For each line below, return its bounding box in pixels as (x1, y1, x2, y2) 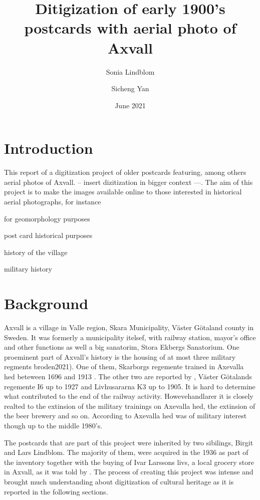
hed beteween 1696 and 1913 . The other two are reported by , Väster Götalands (4, 371, 252, 382)
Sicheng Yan (111, 83, 149, 94)
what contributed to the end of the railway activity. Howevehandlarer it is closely (4, 391, 253, 401)
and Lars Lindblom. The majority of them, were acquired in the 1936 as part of (4, 447, 248, 457)
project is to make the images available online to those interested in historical (4, 186, 242, 197)
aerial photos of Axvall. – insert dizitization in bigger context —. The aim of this (4, 176, 253, 187)
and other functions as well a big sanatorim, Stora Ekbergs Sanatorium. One (4, 342, 239, 352)
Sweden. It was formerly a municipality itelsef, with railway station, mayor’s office (4, 332, 256, 342)
